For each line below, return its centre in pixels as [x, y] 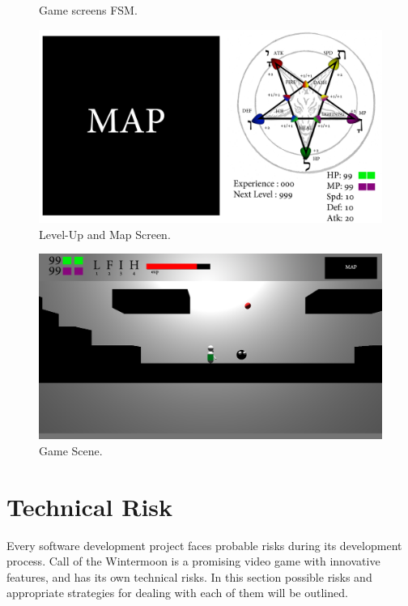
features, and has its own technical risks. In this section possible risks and [189, 576]
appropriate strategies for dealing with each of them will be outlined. [177, 593]
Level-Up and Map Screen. [105, 234]
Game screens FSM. [88, 10]
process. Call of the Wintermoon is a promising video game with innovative [193, 561]
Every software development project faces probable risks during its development [204, 545]
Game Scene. [71, 450]
